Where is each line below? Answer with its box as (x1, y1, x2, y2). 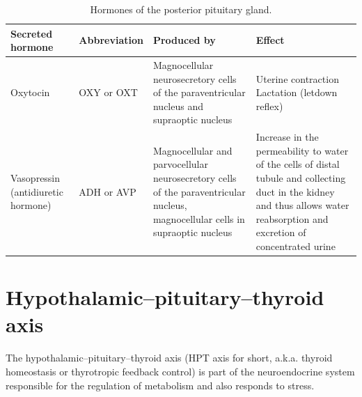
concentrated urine (255, 239, 336, 253)
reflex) (255, 98, 283, 113)
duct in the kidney (255, 184, 335, 198)
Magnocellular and (152, 143, 233, 157)
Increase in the (255, 130, 319, 144)
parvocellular (152, 157, 208, 171)
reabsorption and (255, 211, 329, 226)
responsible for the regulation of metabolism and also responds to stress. (6, 377, 315, 392)
